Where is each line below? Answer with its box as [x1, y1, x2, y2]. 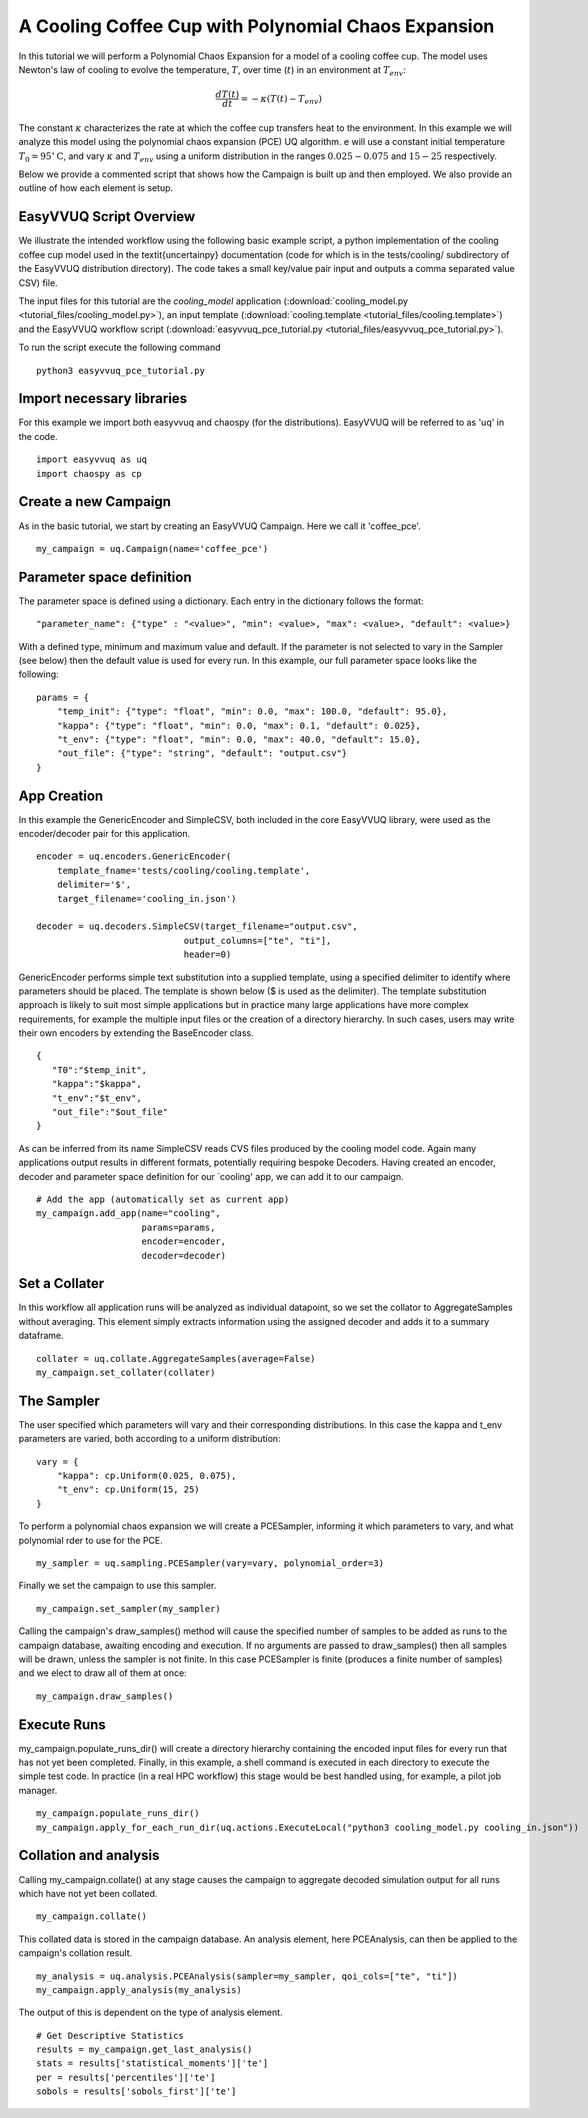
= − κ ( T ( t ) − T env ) [240, 93, 322, 107]
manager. [18, 1784, 58, 1796]
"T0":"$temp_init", [51, 1064, 148, 1075]
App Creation [18, 787, 104, 804]
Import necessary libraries [18, 390, 188, 407]
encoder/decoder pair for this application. [18, 828, 191, 839]
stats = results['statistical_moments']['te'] [36, 2058, 269, 2069]
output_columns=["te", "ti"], [183, 935, 332, 946]
